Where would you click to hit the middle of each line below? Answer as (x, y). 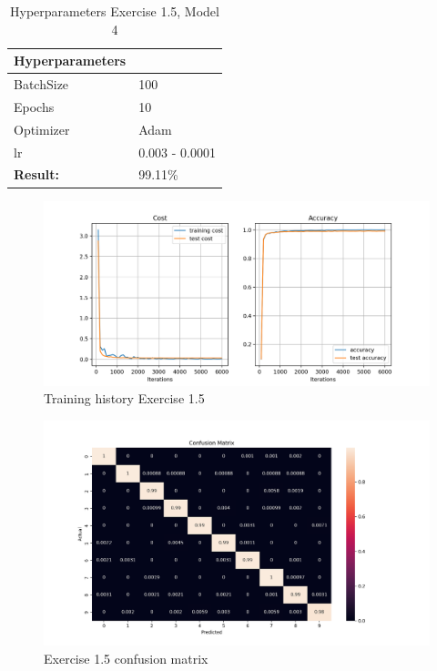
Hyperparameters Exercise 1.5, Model (115, 11)
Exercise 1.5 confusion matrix (126, 658)
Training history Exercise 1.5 (124, 398)
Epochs (34, 106)
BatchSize (41, 84)
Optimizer (42, 129)
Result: (36, 174)
